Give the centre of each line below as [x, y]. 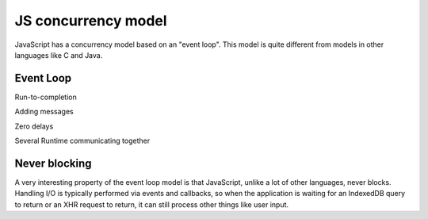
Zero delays [34, 126]
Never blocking [53, 163]
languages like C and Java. [59, 55]
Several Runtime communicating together [82, 141]
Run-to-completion [46, 97]
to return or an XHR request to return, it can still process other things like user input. [152, 204]
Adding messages [44, 112]
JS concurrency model [91, 21]
